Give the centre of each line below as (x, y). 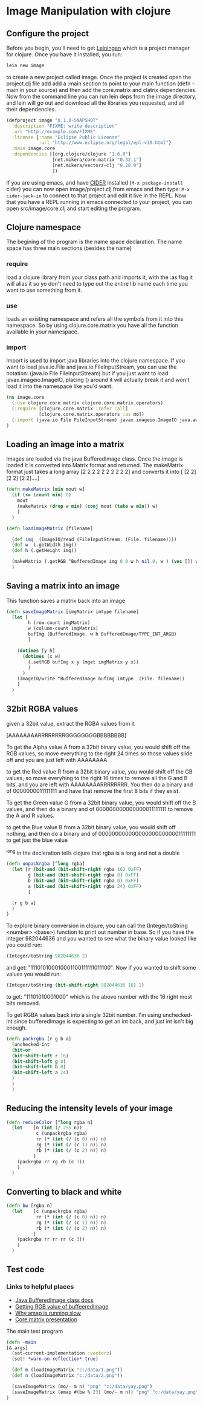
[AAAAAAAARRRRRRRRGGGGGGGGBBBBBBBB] (66, 735)
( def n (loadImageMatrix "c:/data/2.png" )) (67, 1376)
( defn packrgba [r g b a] (39, 1039)
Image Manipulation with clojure (89, 11)
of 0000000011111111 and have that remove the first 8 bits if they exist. (93, 790)
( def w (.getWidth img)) (44, 545)
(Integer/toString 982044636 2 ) (47, 956)
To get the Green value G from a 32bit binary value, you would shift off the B (101, 803)
